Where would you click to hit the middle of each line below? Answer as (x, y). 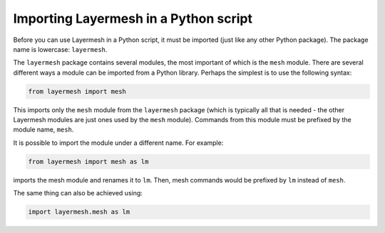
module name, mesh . (43, 130)
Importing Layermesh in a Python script (133, 18)
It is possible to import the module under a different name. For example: (118, 143)
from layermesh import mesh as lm (88, 161)
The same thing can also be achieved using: (78, 193)
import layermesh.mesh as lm (79, 212)
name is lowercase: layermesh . (60, 49)
